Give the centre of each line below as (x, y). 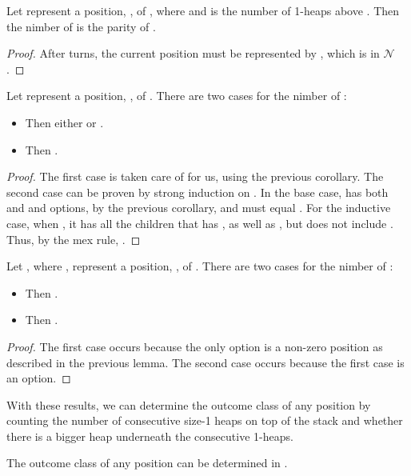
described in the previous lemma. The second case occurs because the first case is (205, 362)
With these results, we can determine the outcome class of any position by (189, 404)
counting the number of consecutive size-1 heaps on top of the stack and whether (205, 420)
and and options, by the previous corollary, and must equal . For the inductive (199, 208)
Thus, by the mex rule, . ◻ (74, 239)
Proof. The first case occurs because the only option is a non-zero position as (195, 346)
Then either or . (64, 122)
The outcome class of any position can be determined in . (147, 463)
